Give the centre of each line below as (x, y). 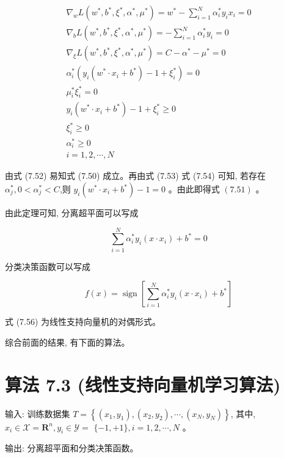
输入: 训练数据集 (38, 413)
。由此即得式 (194, 189)
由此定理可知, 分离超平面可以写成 (72, 213)
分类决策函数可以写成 (48, 266)
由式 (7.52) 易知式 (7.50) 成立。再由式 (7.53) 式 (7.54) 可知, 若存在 (135, 176)
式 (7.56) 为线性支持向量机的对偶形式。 (83, 322)
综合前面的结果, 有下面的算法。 (67, 342)
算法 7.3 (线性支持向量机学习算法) (143, 384)
